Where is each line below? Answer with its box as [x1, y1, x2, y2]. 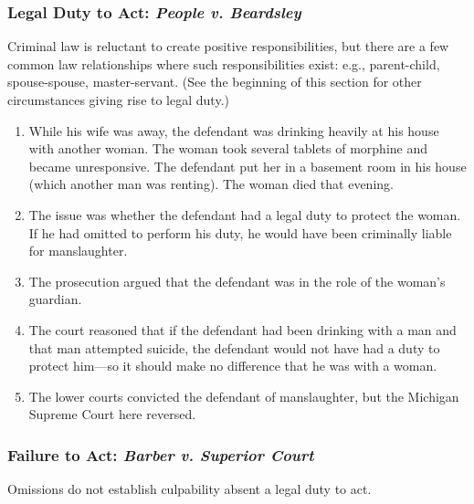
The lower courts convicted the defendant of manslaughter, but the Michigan [28, 386, 459, 405]
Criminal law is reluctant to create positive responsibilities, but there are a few [7, 37, 449, 56]
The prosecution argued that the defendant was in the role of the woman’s [28, 271, 446, 290]
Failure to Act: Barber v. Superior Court [7, 443, 314, 466]
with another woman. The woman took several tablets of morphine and [28, 139, 428, 158]
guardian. [28, 289, 82, 309]
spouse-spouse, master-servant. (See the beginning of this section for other [7, 72, 422, 91]
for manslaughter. [28, 241, 128, 260]
